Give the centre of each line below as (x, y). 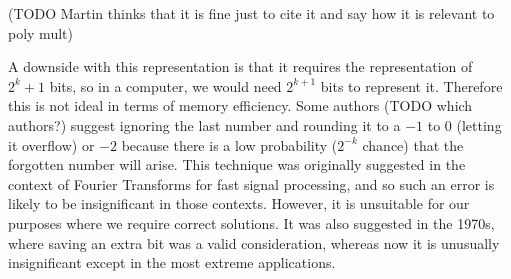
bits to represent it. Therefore (411, 85)
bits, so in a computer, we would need (165, 85)
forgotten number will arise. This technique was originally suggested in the (237, 164)
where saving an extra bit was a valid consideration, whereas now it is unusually (254, 242)
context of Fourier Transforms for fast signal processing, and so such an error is (251, 183)
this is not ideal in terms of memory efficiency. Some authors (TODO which (240, 105)
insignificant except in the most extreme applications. (172, 262)
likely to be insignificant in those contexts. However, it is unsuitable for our (239, 203)
